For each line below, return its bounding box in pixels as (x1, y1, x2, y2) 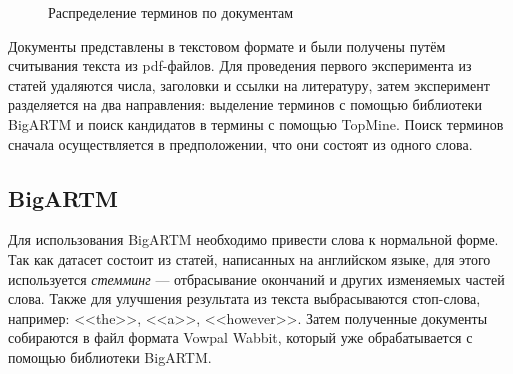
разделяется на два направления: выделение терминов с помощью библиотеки (8, 94, 482, 115)
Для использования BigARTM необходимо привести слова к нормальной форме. (8, 229, 499, 250)
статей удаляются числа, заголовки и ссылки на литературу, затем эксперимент (8, 74, 490, 95)
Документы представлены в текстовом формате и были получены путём (8, 35, 446, 56)
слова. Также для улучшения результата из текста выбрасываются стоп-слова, (8, 288, 481, 309)
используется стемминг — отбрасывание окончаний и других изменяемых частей (8, 268, 505, 289)
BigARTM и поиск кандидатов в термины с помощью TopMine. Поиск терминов (8, 113, 504, 134)
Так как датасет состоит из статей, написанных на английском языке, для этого (8, 248, 491, 269)
